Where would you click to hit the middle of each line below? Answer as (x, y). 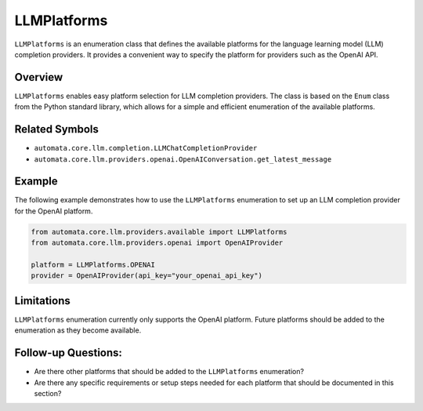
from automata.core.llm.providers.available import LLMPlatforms (159, 232)
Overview (39, 77)
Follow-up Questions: (69, 353)
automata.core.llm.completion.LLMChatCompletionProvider (146, 148)
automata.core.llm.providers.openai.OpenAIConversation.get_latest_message (183, 159)
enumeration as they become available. (78, 330)
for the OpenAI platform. (54, 211)
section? (48, 393)
